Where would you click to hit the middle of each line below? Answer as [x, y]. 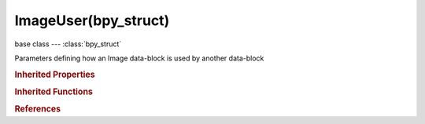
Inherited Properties [55, 75]
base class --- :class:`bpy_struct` [68, 44]
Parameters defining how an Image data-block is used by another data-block [139, 58]
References [38, 109]
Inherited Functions [54, 92]
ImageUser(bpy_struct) [92, 20]
